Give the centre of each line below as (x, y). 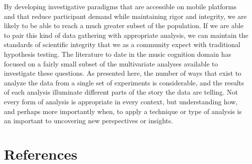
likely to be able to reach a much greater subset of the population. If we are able (124, 25)
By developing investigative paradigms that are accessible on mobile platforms (120, 6)
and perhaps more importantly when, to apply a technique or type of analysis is (123, 111)
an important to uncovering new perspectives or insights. (89, 121)
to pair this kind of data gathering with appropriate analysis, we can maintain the (126, 35)
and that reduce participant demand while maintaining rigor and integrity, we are (126, 16)
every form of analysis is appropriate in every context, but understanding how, (121, 101)
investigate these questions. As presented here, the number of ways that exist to (123, 73)
